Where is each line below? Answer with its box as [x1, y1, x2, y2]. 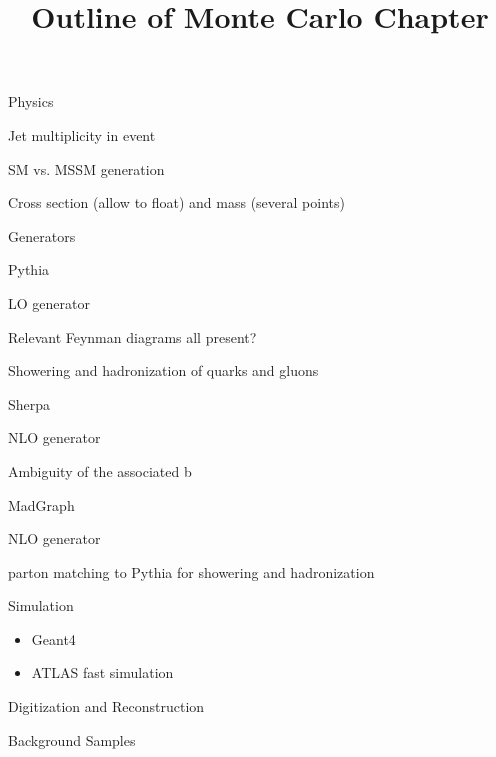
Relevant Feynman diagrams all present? [8, 326, 257, 347]
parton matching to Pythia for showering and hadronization [8, 561, 375, 582]
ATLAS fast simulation [31, 662, 174, 683]
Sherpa [8, 393, 51, 414]
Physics [8, 91, 54, 112]
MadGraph [8, 494, 75, 515]
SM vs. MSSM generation [8, 158, 165, 179]
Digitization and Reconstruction [8, 696, 205, 717]
